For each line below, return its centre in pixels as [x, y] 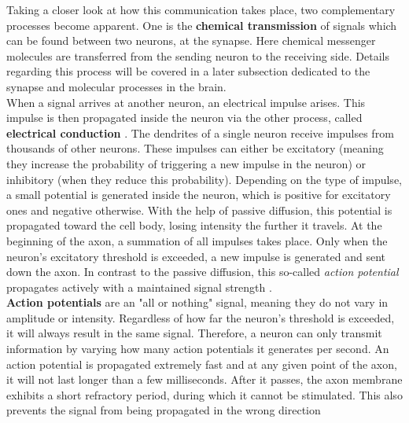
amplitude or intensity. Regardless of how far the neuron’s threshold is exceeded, [201, 317]
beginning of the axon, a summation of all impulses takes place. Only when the [197, 240]
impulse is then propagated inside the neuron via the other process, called [184, 118]
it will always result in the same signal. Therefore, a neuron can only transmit [194, 333]
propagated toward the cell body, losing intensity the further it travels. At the [194, 225]
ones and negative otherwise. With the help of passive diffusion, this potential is [199, 210]
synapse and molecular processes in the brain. [116, 86]
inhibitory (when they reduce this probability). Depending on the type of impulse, [204, 179]
